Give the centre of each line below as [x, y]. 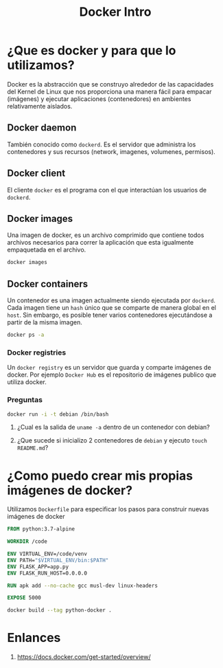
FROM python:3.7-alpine [41, 529]
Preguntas [25, 400]
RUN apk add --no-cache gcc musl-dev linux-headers [82, 586]
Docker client [36, 174]
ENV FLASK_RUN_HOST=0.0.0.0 [47, 573]
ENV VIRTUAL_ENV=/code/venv [47, 554]
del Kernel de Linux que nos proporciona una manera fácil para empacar [109, 91]
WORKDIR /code [27, 542]
